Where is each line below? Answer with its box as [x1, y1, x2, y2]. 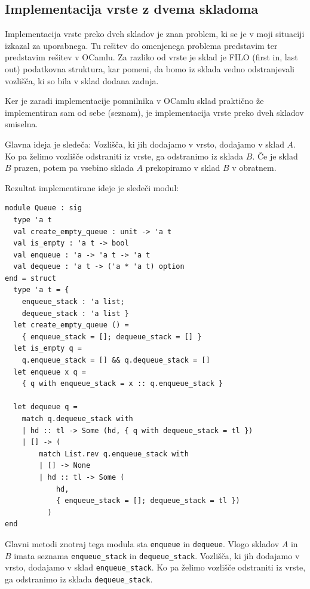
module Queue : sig [5, 204, 82, 213]
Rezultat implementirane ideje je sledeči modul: [5, 181, 179, 194]
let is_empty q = [13, 344, 82, 353]
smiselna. [5, 118, 38, 130]
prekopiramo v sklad [145, 161, 220, 174]
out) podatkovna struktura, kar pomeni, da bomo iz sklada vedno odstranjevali [5, 62, 295, 75]
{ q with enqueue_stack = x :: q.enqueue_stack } [22, 379, 223, 388]
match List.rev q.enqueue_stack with [39, 449, 189, 458]
